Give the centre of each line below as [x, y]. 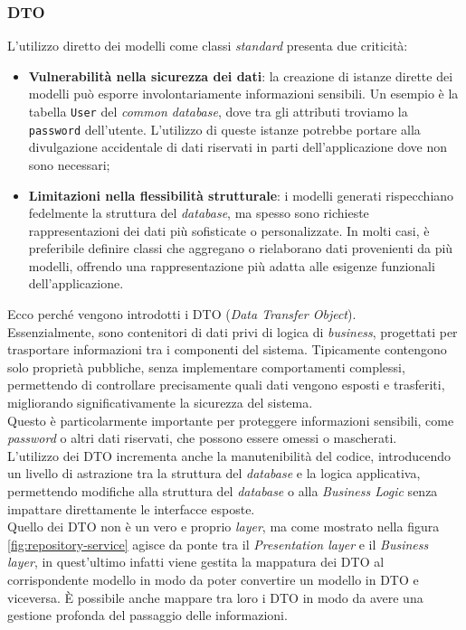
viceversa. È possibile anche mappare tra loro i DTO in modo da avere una [215, 597]
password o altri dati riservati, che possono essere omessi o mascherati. [202, 438]
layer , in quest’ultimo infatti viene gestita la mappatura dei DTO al [196, 562]
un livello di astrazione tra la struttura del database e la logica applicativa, [214, 473]
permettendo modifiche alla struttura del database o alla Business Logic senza [223, 491]
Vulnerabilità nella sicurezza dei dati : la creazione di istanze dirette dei [241, 75]
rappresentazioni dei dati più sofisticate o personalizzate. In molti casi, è [229, 230]
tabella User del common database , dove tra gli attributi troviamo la [218, 111]
